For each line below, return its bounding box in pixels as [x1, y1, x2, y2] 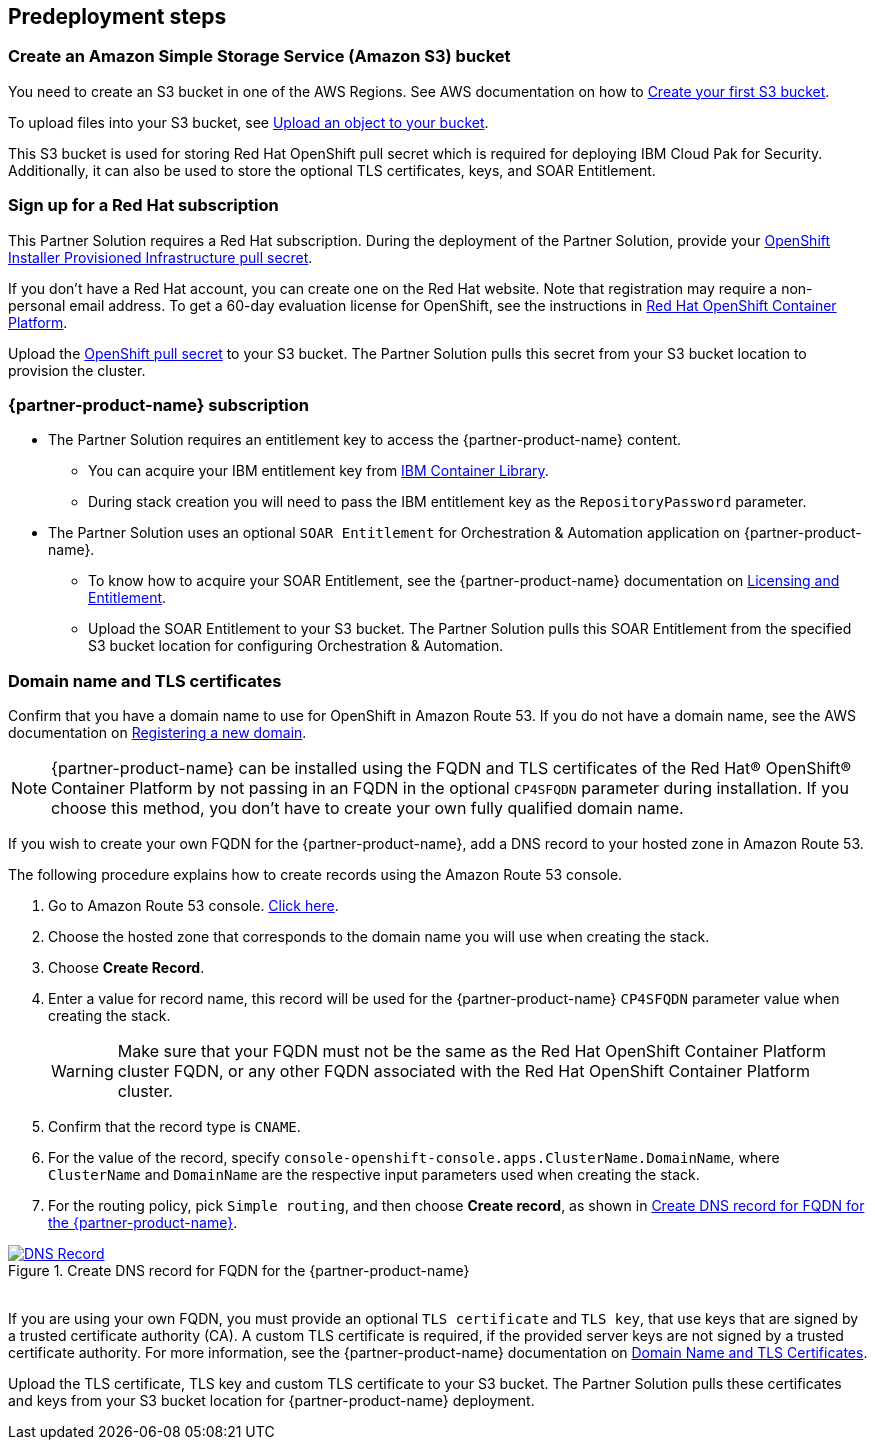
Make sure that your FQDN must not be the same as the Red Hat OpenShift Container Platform [117, 1041, 827, 1062]
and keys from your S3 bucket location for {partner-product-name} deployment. [8, 1392, 535, 1410]
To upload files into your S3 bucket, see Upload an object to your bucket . [8, 113, 489, 131]
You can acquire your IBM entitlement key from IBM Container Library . [88, 462, 549, 480]
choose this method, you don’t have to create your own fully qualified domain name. [51, 798, 684, 819]
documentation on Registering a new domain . [8, 724, 307, 742]
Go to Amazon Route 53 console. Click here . [48, 897, 339, 915]
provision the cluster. [8, 361, 146, 379]
